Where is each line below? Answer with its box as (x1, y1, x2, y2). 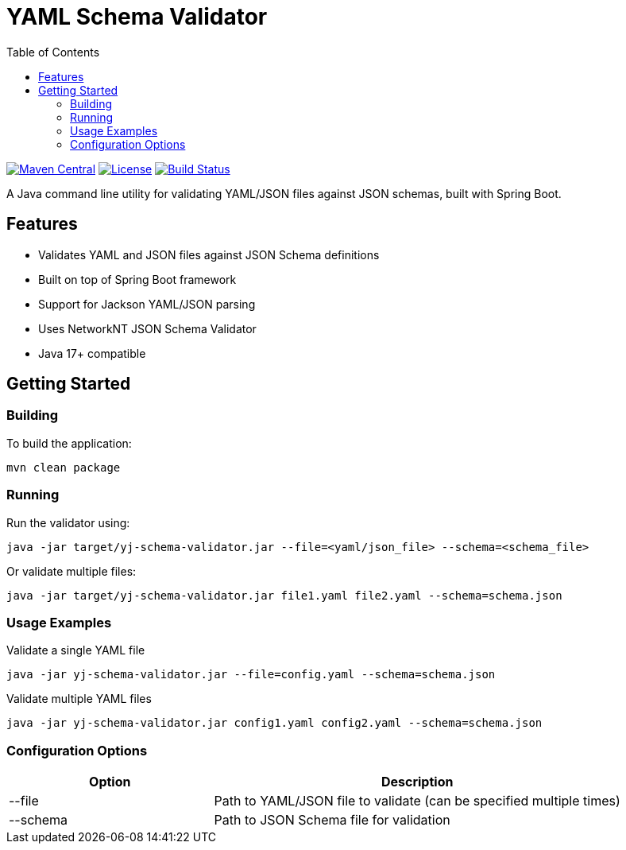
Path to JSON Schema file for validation (214, 812, 450, 829)
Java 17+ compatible (38, 346, 146, 360)
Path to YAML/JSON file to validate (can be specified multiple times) (214, 793, 620, 809)
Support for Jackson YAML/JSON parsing (38, 297, 256, 311)
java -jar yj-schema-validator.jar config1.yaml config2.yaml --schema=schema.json (6, 716, 543, 730)
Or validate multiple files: (6, 564, 137, 578)
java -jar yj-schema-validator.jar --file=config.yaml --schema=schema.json (6, 668, 496, 681)
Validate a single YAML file (6, 643, 145, 658)
